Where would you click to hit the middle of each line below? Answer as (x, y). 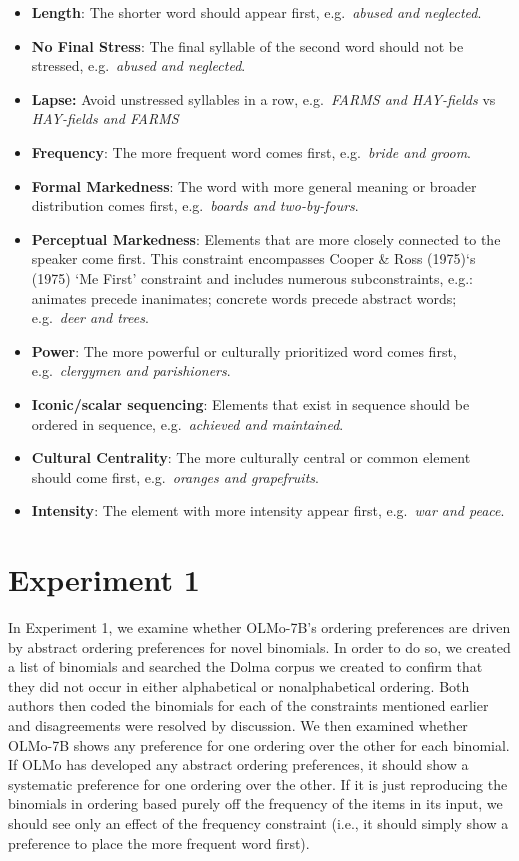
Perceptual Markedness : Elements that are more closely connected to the (266, 238)
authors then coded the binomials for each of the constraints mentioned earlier (248, 705)
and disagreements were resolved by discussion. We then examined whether (238, 724)
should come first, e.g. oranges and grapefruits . (175, 476)
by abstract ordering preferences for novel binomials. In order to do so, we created (259, 646)
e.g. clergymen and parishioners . (131, 370)
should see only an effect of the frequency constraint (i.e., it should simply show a (258, 822)
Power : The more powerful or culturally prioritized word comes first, (244, 350)
